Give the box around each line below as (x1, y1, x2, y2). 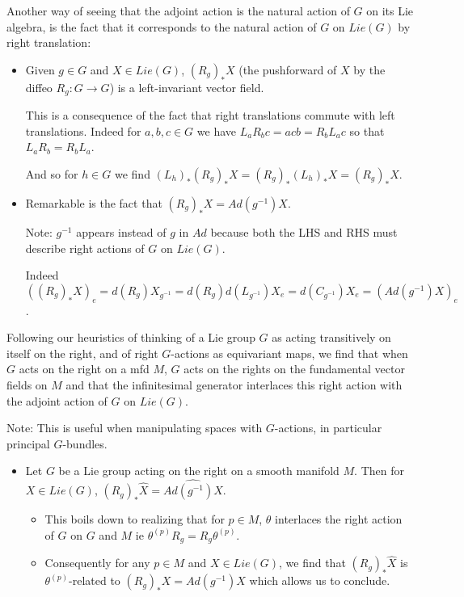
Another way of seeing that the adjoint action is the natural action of (6, 2, 350, 19)
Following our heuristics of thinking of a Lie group (6, 329, 255, 346)
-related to (69, 572, 120, 589)
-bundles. (62, 435, 108, 452)
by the (353, 61, 386, 78)
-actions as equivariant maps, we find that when (171, 344, 408, 361)
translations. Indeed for (25, 122, 141, 139)
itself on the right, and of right (6, 344, 158, 361)
